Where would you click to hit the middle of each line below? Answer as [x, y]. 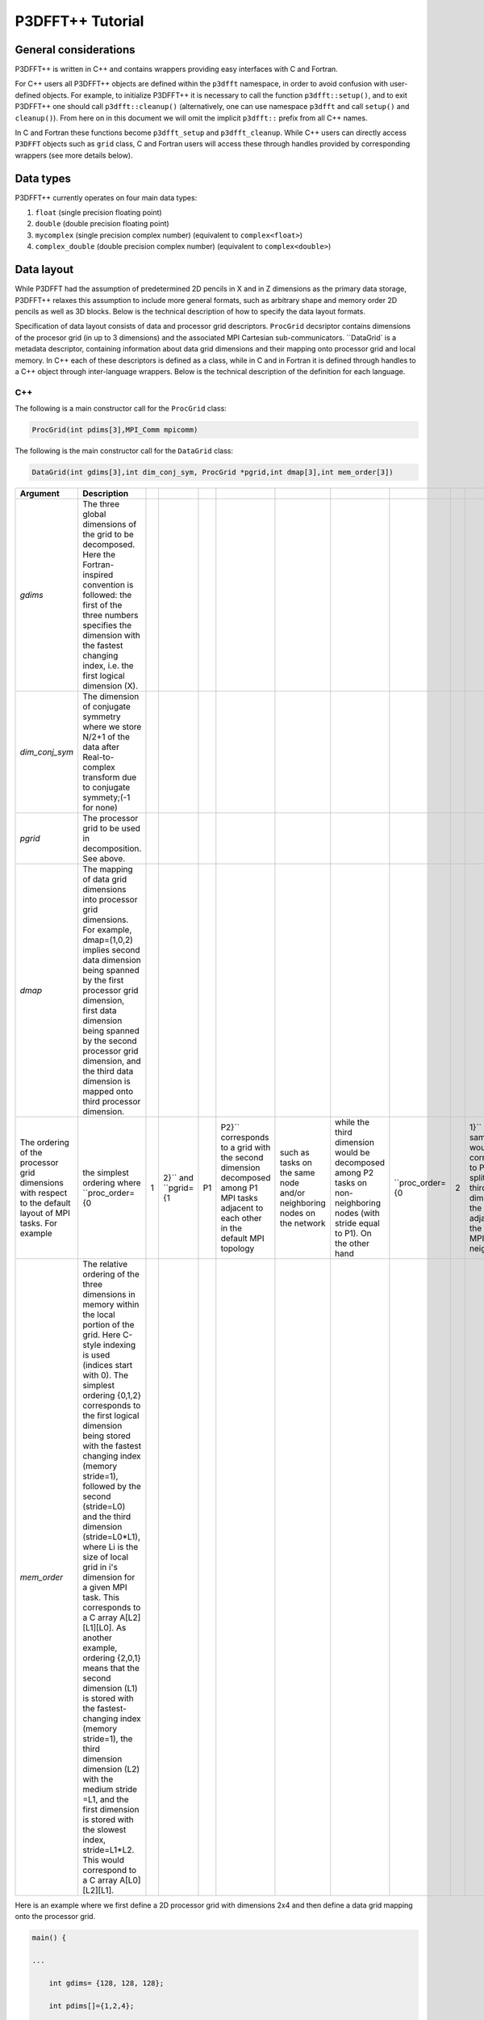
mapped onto [108, 1091]
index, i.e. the [108, 665]
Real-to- [98, 757]
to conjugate [106, 787]
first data [100, 1010]
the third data [108, 1071]
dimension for [109, 1577]
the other [353, 1243]
